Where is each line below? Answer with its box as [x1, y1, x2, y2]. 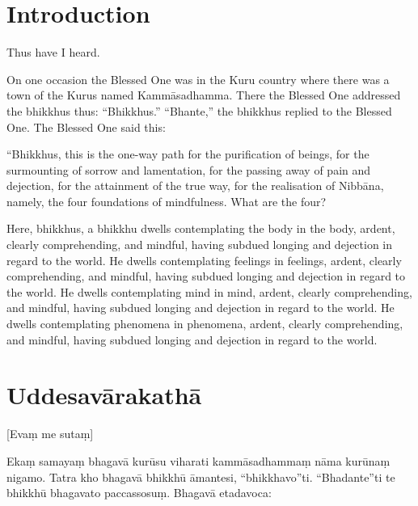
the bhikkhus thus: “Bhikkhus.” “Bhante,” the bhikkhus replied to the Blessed [6, 102, 392, 119]
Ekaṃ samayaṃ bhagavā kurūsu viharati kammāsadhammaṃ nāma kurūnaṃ [6, 452, 391, 469]
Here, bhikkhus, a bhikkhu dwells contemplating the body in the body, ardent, [6, 220, 395, 237]
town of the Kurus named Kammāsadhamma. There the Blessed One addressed [6, 86, 401, 103]
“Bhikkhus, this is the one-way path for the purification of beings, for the [6, 145, 369, 162]
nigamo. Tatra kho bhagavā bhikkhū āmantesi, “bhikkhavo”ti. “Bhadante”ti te [6, 468, 395, 485]
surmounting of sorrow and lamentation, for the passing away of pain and [6, 161, 371, 178]
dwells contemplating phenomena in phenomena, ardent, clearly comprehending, [6, 315, 403, 332]
